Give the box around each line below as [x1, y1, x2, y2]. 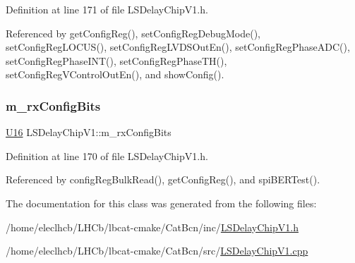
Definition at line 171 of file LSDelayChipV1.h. [6, 2, 208, 16]
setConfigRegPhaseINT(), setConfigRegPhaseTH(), [6, 53, 227, 68]
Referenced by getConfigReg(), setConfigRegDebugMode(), [6, 25, 261, 40]
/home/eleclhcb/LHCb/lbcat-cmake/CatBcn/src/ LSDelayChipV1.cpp [6, 243, 308, 258]
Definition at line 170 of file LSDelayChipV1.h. [6, 148, 208, 163]
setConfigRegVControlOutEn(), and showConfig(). [6, 67, 224, 82]
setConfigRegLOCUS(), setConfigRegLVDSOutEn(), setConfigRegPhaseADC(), [6, 39, 350, 54]
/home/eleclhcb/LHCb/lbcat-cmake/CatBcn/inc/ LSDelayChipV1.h [6, 219, 299, 234]
